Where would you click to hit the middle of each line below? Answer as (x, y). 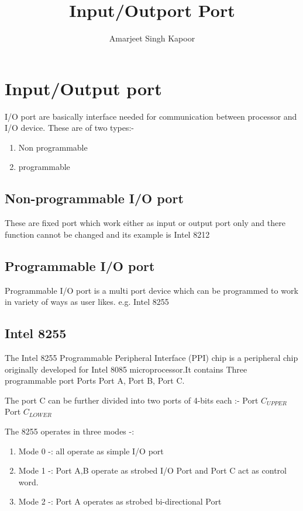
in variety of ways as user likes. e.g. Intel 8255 (87, 302)
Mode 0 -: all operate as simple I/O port (91, 451)
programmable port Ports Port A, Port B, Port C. (95, 380)
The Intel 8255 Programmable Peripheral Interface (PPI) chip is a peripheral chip (151, 358)
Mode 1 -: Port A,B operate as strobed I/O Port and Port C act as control (152, 470)
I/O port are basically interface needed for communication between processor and (151, 116)
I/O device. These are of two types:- (70, 128)
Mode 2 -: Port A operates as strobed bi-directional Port (120, 501)
